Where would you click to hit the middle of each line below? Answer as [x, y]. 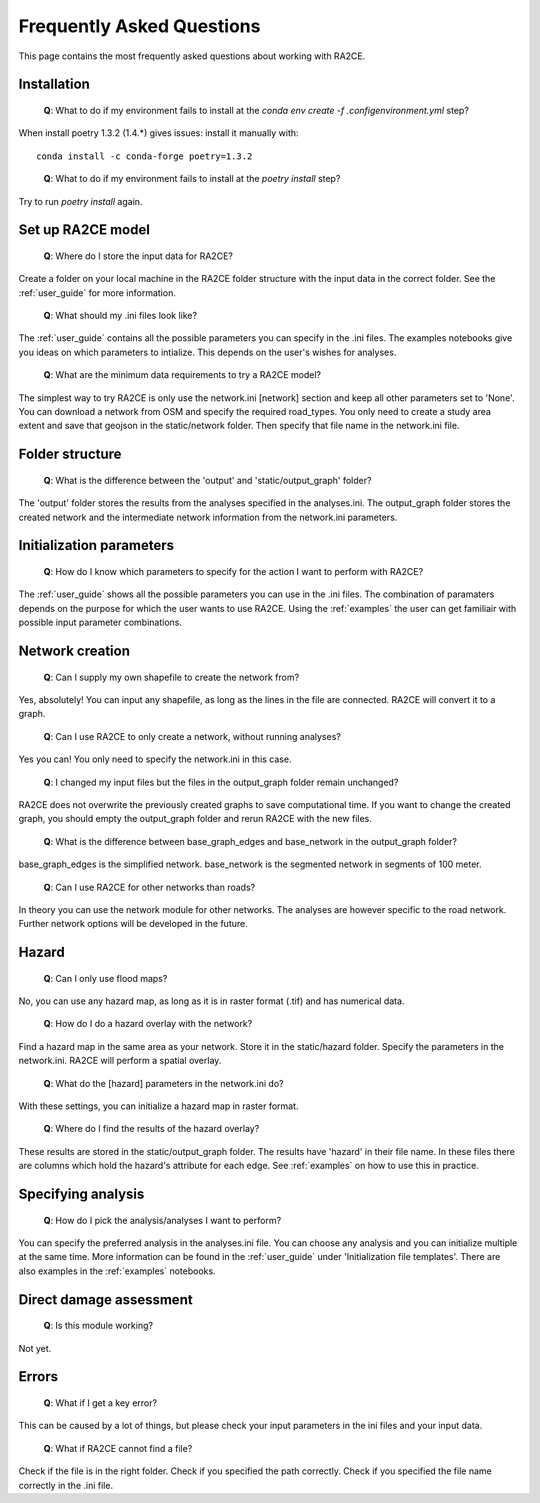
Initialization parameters [96, 545]
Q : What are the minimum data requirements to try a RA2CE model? [182, 375]
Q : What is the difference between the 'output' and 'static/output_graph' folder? [207, 480]
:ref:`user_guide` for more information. [97, 292]
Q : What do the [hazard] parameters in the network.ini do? [163, 1083]
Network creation [74, 651]
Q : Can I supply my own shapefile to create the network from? [171, 677]
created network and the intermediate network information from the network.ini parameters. [208, 517]
